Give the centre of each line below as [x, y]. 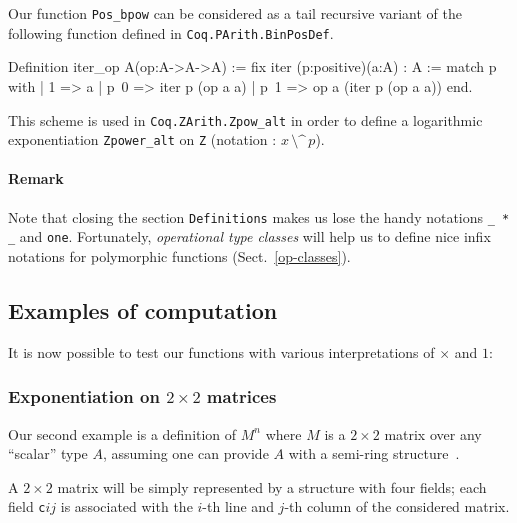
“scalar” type [48, 453]
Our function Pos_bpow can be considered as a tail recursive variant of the [235, 13]
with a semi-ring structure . [374, 453]
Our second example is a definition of [122, 433]
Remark [36, 178]
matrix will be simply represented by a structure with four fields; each [272, 486]
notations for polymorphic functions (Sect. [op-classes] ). [179, 255]
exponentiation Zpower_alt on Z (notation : [142, 139]
